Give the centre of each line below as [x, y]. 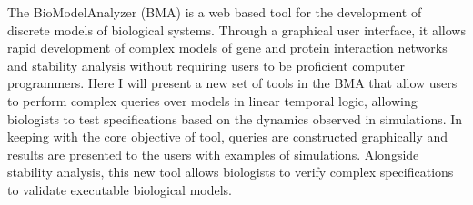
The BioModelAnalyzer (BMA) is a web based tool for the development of [215, 12]
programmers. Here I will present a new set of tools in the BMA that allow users [232, 83]
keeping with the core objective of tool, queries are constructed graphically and [228, 137]
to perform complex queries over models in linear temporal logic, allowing [212, 100]
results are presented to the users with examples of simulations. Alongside [213, 154]
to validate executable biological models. [120, 189]
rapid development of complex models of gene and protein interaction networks [227, 48]
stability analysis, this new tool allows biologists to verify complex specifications [231, 172]
